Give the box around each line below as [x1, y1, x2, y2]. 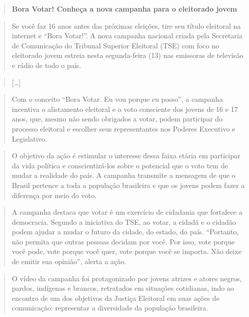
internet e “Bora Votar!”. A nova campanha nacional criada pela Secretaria [12, 30, 242, 41]
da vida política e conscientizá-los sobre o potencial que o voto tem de [12, 160, 228, 170]
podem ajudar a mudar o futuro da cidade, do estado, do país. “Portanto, [12, 226, 239, 237]
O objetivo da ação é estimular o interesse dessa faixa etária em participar [12, 150, 240, 161]
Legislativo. [12, 133, 47, 144]
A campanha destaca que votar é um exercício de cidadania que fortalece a [12, 207, 242, 217]
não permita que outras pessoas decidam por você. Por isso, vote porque [12, 236, 235, 246]
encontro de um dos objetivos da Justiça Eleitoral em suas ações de [12, 292, 220, 303]
